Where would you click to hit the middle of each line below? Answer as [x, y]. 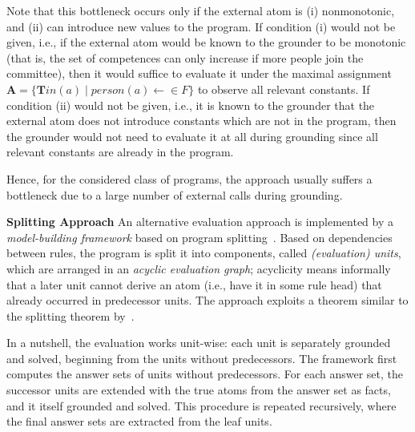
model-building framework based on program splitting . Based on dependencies [199, 237]
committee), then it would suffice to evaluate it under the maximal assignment [199, 73]
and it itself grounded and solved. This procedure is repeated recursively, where [201, 405]
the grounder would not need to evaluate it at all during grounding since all [192, 136]
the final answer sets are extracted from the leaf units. [139, 421]
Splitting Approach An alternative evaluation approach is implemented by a [200, 222]
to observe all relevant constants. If [284, 89]
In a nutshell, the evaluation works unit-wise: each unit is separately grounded [199, 343]
